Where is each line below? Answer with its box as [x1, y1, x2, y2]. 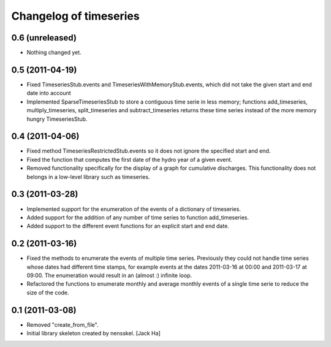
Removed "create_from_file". [26, 321, 99, 328]
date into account [26, 90, 71, 97]
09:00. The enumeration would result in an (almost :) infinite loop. [26, 272, 192, 279]
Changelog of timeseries [11, 9, 140, 23]
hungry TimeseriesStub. [26, 115, 88, 123]
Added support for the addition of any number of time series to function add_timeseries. [26, 213, 249, 221]
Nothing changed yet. [26, 49, 82, 56]
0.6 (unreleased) [11, 32, 77, 43]
